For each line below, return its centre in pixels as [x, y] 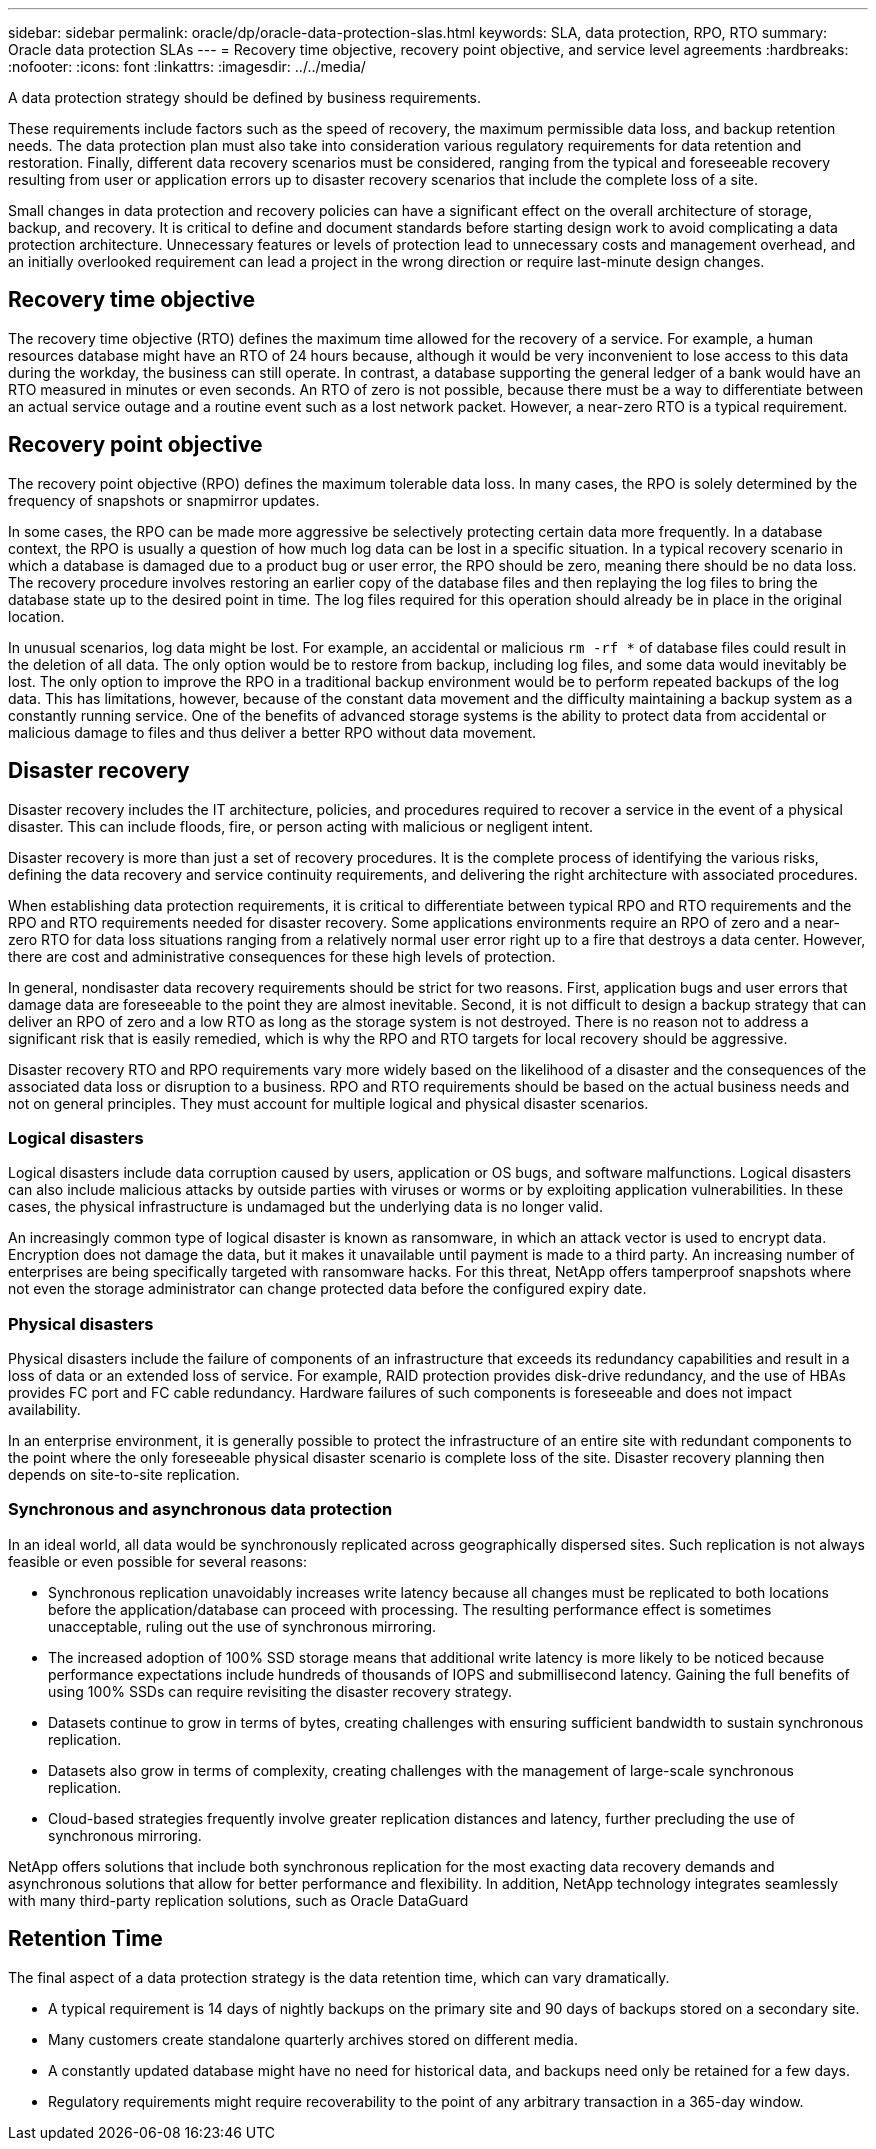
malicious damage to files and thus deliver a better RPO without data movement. [272, 732]
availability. [44, 1410]
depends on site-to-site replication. [124, 1475]
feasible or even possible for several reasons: [157, 1561]
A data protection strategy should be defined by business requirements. [245, 97]
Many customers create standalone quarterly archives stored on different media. [313, 2039]
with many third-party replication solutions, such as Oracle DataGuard [238, 1900]
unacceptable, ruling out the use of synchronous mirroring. [242, 1626]
